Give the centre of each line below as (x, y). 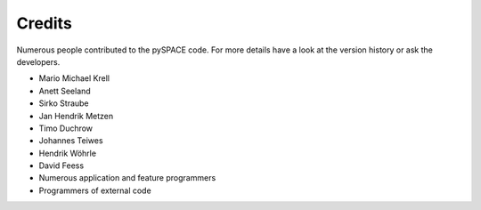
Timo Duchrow (66, 128)
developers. (38, 61)
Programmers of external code (95, 190)
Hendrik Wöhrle (68, 153)
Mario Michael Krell (74, 78)
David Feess (61, 166)
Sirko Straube (64, 103)
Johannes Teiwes (71, 141)
